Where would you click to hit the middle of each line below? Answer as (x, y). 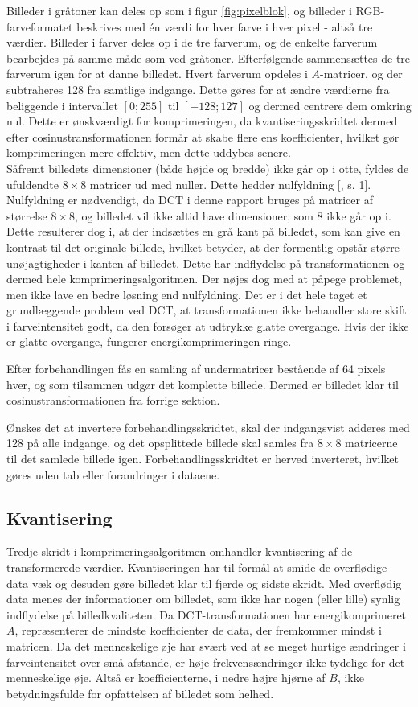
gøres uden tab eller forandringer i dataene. (113, 474)
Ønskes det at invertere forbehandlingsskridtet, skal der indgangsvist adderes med (208, 427)
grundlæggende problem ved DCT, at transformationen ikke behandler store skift (207, 310)
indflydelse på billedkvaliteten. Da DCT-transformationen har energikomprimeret (207, 614)
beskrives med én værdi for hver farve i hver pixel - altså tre (225, 26)
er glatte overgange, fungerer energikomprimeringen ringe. (149, 341)
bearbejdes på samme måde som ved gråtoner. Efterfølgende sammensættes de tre (209, 58)
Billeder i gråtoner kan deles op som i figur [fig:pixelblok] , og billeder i (179, 10)
